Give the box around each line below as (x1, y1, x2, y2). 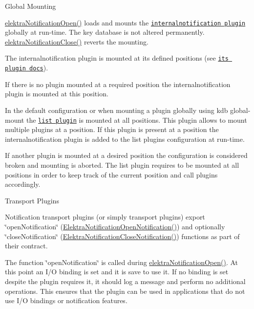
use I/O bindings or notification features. (5, 295, 127, 306)
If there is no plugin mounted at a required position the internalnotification (5, 79, 231, 89)
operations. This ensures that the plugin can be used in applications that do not (5, 286, 245, 296)
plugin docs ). (5, 63, 48, 73)
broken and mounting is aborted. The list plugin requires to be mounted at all (5, 159, 239, 170)
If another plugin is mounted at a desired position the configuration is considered (5, 150, 248, 160)
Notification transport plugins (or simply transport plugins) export (5, 212, 205, 222)
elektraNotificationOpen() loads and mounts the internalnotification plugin (5, 17, 246, 27)
